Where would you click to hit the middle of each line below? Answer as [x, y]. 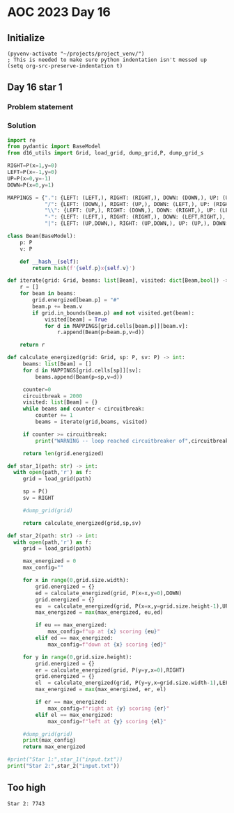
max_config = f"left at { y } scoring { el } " [107, 721]
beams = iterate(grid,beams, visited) [92, 422]
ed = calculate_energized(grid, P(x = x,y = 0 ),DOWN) [109, 593]
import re [22, 140]
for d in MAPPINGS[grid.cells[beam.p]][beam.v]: [116, 326]
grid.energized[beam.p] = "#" [76, 300]
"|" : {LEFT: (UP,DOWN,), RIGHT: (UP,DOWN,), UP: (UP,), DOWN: [136, 223]
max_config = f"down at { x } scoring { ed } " [107, 645]
